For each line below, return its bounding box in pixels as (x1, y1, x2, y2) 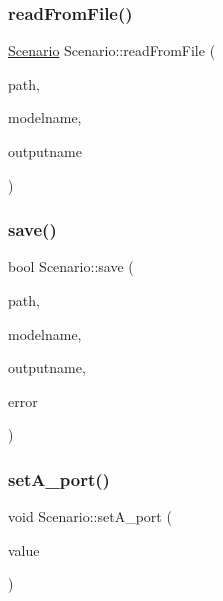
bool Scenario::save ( (8, 256, 134, 277)
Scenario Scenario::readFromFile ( (8, 40, 216, 61)
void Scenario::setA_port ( (8, 506, 172, 527)
